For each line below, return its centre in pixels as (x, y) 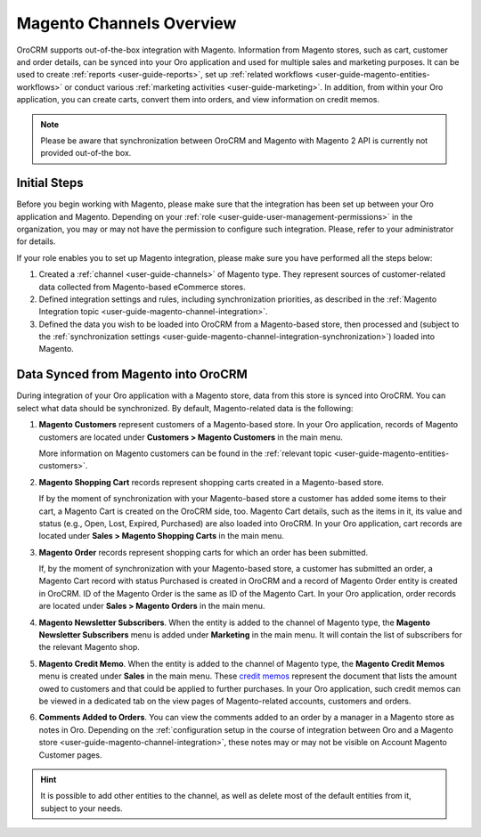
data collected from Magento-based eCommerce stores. (143, 287)
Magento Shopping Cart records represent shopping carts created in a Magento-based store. (212, 482)
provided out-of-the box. (86, 153)
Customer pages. (70, 755)
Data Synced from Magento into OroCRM (132, 374)
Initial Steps (50, 183)
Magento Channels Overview (126, 23)
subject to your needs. (82, 808)
